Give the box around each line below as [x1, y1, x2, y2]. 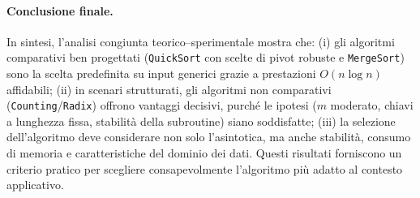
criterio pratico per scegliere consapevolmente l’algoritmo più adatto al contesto [6, 160, 403, 177]
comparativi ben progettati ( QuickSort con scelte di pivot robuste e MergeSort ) [6, 49, 405, 66]
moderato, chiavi [330, 97, 414, 114]
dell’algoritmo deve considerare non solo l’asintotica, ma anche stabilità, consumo [6, 128, 411, 145]
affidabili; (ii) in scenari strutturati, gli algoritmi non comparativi [6, 80, 332, 97]
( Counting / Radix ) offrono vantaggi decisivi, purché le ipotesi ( [6, 97, 317, 114]
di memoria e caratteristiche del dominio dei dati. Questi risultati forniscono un [6, 144, 402, 161]
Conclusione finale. [6, 2, 114, 19]
